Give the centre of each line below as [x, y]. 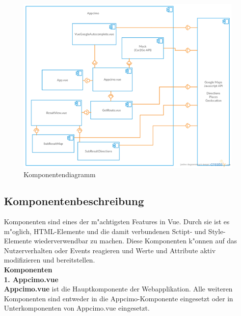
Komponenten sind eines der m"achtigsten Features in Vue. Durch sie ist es [117, 221]
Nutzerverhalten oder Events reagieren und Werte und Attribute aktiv [110, 250]
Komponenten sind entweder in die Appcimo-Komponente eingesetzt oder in [119, 298]
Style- [217, 231]
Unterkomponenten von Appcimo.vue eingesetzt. [77, 308]
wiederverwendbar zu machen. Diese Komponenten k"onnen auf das [135, 241]
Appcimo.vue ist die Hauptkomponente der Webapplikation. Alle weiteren [118, 289]
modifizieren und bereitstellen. [50, 260]
